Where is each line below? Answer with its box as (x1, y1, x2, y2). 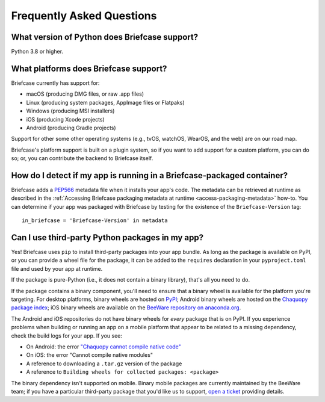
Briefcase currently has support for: (11, 79, 100, 87)
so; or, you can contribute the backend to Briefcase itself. (11, 155, 153, 162)
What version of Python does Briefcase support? (11, 32, 199, 42)
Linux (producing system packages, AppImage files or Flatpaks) (26, 99, 185, 106)
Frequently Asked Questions (11, 9, 157, 22)
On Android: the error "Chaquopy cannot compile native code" (26, 343, 182, 350)
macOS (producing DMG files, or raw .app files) (26, 90, 144, 97)
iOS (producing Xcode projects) (26, 116, 105, 123)
